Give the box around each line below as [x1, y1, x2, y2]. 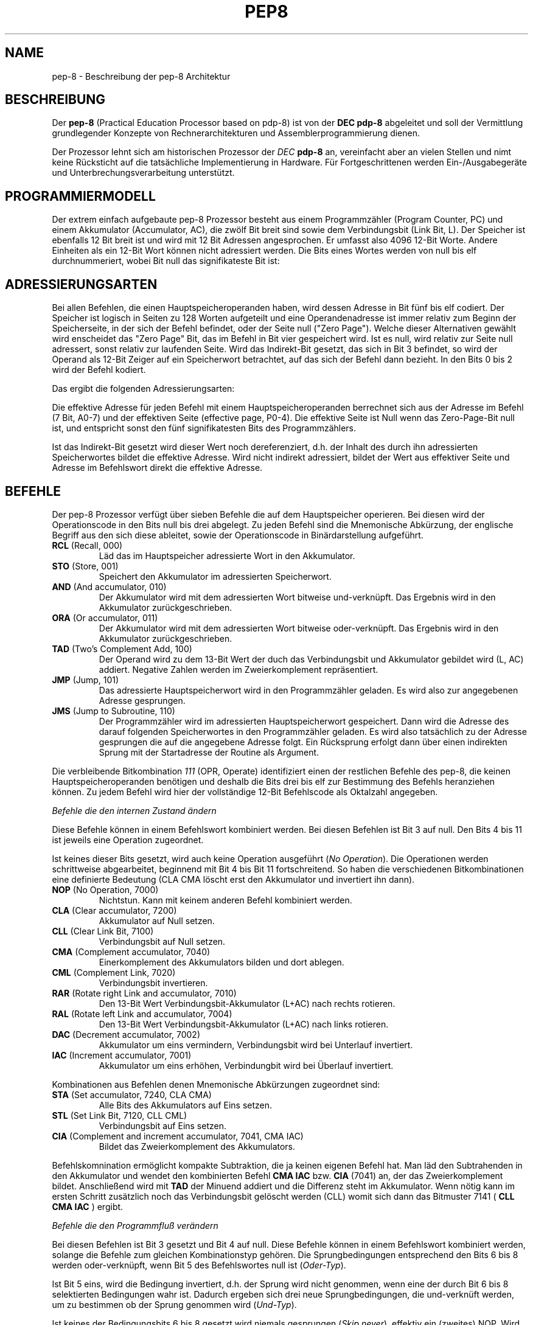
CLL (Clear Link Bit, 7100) [52, 925, 154, 936]
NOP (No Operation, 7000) [52, 884, 159, 895]
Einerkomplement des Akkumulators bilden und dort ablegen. [99, 956, 344, 967]
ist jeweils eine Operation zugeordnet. [52, 834, 204, 845]
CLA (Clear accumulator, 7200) [52, 905, 177, 916]
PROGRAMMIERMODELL [5, 188, 156, 204]
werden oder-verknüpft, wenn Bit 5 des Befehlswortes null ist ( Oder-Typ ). [52, 1259, 346, 1270]
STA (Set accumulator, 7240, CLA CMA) [52, 1089, 212, 1100]
